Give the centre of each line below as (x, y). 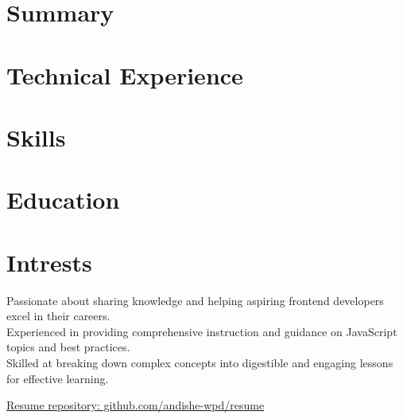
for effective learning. (58, 378)
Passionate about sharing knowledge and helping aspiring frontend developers (195, 300)
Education (63, 200)
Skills (36, 137)
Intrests (49, 262)
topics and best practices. (68, 347)
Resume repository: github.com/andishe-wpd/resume (136, 405)
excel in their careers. (58, 316)
